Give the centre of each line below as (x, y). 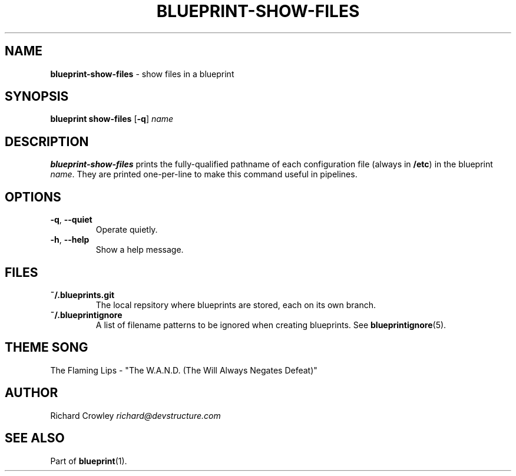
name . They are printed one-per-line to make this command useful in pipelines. (204, 174)
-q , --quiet (71, 220)
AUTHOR (32, 393)
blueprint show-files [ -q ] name (112, 119)
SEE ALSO (35, 438)
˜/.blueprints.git (82, 295)
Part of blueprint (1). (89, 461)
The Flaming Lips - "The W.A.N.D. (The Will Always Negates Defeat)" (184, 370)
